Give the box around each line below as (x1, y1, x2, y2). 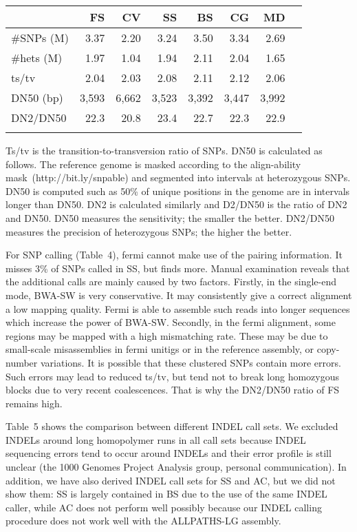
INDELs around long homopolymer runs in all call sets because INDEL (6, 432, 306, 447)
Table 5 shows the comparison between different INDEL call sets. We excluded (6, 419, 338, 433)
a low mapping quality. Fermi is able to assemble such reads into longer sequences (6, 301, 350, 316)
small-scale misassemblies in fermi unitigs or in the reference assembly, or (6, 342, 314, 356)
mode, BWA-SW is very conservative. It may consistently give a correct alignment (6, 287, 352, 302)
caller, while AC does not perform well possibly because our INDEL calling (6, 500, 322, 514)
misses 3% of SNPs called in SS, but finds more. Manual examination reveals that (6, 260, 350, 275)
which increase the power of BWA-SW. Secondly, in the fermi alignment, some (6, 315, 336, 329)
